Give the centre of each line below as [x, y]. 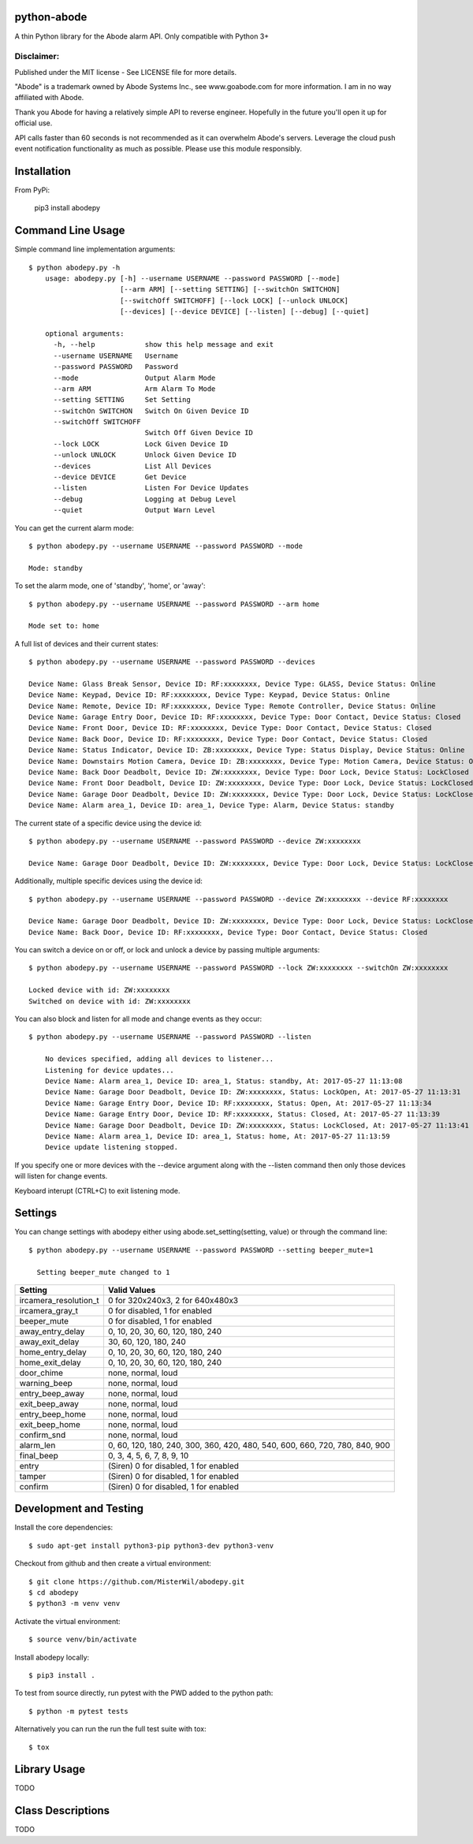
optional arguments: [84, 333]
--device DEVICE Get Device [120, 477]
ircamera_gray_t [49, 1310]
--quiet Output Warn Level [134, 510]
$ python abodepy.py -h [74, 267]
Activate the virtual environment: [68, 1621]
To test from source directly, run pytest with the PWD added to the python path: [144, 1693]
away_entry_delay [52, 1331]
